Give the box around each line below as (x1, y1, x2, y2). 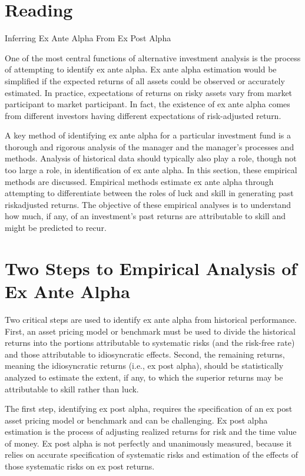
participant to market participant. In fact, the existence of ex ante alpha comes (5, 98, 290, 110)
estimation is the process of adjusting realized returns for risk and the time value (5, 425, 297, 438)
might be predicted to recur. (5, 222, 107, 234)
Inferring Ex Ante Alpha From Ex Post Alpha (5, 32, 171, 44)
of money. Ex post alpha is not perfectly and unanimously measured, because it (5, 437, 292, 449)
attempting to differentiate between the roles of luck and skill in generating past (5, 187, 294, 199)
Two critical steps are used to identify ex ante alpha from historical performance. (5, 313, 297, 325)
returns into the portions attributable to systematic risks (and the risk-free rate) (5, 336, 295, 349)
